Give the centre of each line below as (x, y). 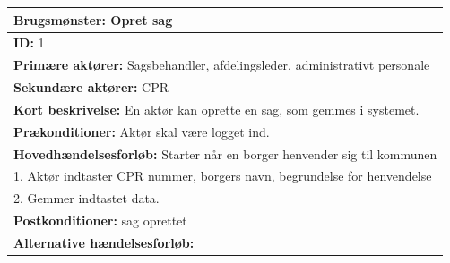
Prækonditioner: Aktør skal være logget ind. (142, 131)
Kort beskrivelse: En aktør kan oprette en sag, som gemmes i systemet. (216, 109)
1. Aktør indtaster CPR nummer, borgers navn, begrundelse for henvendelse (223, 176)
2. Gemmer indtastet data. (87, 198)
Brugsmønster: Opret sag (93, 19)
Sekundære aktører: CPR (91, 87)
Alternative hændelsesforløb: (104, 242)
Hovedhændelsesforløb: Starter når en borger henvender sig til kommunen (225, 153)
